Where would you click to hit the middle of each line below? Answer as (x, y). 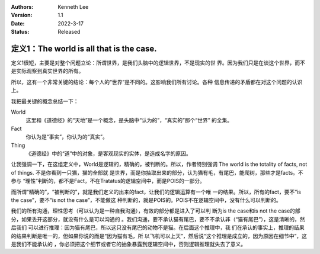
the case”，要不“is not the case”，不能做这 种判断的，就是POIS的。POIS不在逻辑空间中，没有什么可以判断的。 (146, 200)
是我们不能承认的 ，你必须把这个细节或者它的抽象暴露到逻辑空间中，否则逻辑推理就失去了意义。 (128, 244)
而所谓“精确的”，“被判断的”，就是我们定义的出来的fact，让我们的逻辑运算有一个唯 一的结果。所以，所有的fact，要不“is (156, 192)
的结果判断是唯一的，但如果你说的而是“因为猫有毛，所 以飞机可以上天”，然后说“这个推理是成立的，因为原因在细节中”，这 (159, 236)
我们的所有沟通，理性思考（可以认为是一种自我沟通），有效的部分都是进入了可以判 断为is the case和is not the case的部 (156, 211)
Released (69, 32)
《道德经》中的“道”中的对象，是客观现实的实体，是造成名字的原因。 (109, 153)
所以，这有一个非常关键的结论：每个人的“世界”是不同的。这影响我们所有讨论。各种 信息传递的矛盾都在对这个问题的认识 (157, 82)
